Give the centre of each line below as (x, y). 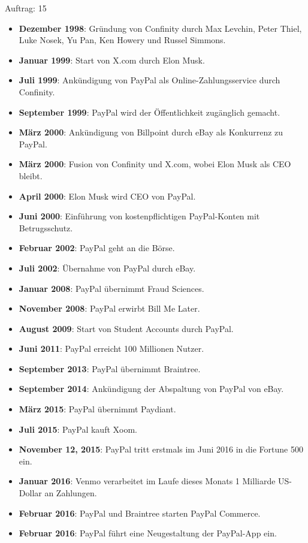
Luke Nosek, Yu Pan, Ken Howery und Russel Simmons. (122, 40)
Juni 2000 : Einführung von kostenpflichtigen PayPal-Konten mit (139, 216)
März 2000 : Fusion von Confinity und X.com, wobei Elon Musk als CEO (155, 164)
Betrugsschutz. (46, 227)
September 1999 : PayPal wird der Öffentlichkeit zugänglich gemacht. (150, 112)
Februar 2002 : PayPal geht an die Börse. (97, 248)
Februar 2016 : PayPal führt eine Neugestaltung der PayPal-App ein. (148, 533)
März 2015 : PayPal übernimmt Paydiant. (97, 409)
